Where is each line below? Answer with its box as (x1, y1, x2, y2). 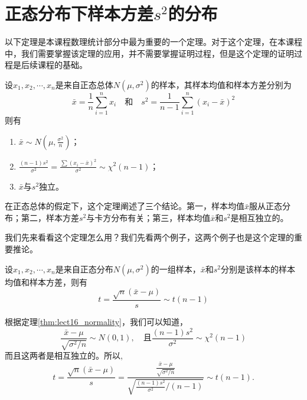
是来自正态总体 (55, 78, 113, 90)
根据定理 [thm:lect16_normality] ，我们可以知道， (5, 316, 188, 327)
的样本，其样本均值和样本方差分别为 (151, 78, 292, 90)
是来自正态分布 (55, 262, 113, 275)
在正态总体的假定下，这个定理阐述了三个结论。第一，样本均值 (5, 200, 244, 212)
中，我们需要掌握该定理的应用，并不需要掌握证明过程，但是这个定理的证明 (5, 47, 294, 59)
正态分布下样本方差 (5, 1, 154, 25)
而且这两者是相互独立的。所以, (5, 349, 123, 362)
